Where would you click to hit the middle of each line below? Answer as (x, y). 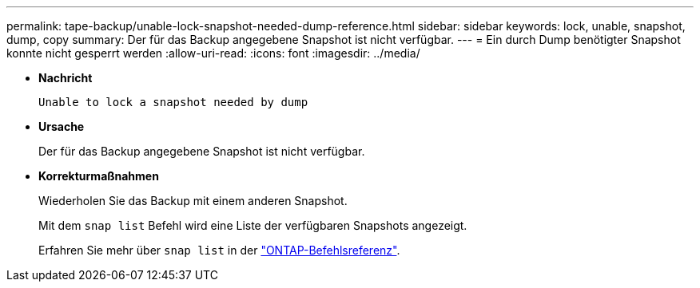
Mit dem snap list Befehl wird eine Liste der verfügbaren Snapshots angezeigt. (253, 225)
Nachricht (66, 78)
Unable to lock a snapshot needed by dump (173, 102)
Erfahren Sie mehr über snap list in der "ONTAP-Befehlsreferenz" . (219, 250)
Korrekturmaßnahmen (99, 176)
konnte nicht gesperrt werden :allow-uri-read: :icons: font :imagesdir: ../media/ (213, 53)
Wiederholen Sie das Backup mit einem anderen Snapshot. (193, 201)
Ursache (62, 126)
